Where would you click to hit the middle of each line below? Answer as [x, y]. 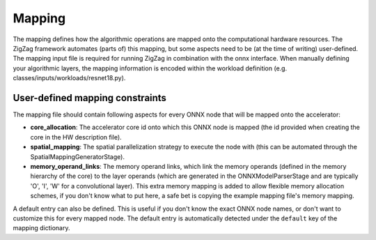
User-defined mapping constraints [90, 98]
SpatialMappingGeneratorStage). [78, 156]
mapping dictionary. [41, 228]
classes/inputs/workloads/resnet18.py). [69, 78]
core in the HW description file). [76, 137]
